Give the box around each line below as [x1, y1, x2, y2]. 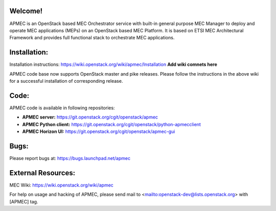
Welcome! [9, 7, 43, 15]
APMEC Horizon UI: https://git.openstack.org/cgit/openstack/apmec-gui [22, 128, 175, 135]
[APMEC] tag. [9, 198, 38, 204]
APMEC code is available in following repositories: [9, 105, 115, 111]
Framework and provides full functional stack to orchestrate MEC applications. [9, 35, 175, 41]
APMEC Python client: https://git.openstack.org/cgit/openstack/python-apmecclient [22, 121, 201, 127]
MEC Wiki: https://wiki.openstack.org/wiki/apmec [9, 182, 113, 188]
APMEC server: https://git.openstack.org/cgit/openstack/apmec [22, 114, 158, 120]
